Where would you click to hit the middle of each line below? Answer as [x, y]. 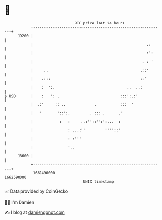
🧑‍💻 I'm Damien [20, 202]
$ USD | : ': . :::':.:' [71, 96]
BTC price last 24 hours [100, 23]
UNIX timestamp [99, 182]
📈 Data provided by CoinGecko [36, 191]
